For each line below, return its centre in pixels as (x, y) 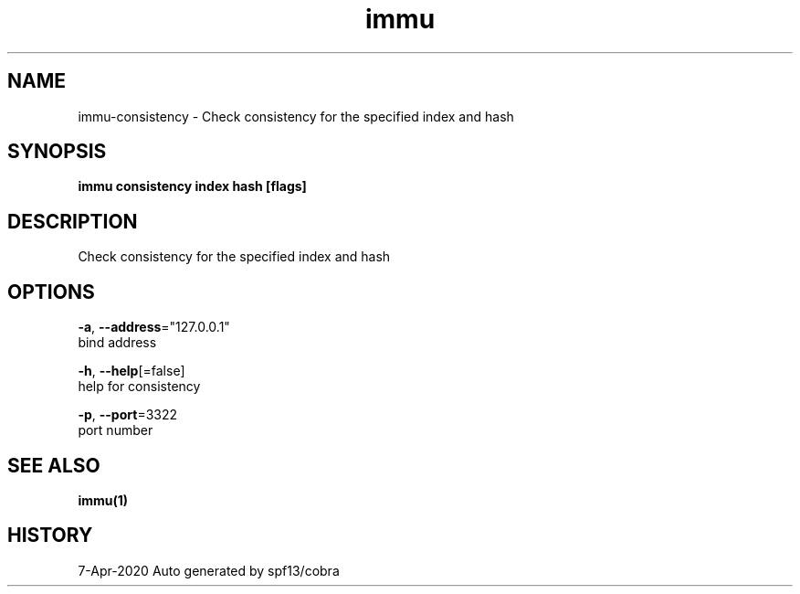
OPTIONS (51, 292)
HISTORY (50, 536)
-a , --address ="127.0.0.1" (154, 327)
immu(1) (103, 500)
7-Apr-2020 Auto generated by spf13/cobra (209, 570)
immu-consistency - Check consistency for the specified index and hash (296, 116)
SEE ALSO (54, 465)
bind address (117, 343)
